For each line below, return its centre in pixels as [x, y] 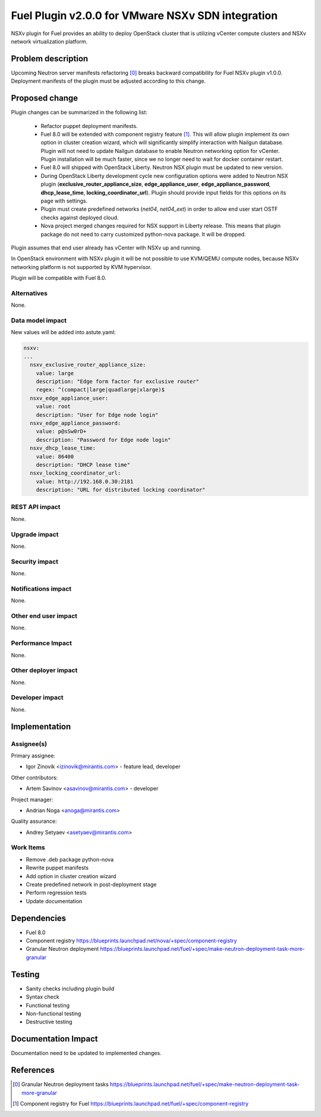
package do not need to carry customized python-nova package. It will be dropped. [143, 234]
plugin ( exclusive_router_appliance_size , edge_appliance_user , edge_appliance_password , [156, 184]
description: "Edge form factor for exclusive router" [117, 381]
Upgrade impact [35, 534]
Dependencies [39, 918]
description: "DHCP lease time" [83, 465]
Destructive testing [49, 1022]
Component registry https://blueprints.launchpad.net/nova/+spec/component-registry [131, 941]
